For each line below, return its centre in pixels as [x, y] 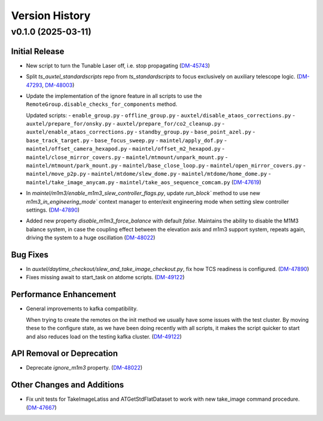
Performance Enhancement [64, 295]
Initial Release [38, 51]
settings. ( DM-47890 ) [53, 210]
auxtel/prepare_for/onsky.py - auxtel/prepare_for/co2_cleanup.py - [125, 124]
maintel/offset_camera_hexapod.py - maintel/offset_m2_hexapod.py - [125, 149]
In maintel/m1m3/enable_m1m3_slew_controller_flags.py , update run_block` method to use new [143, 193]
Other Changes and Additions [68, 385]
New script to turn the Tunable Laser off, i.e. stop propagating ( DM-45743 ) [118, 65]
